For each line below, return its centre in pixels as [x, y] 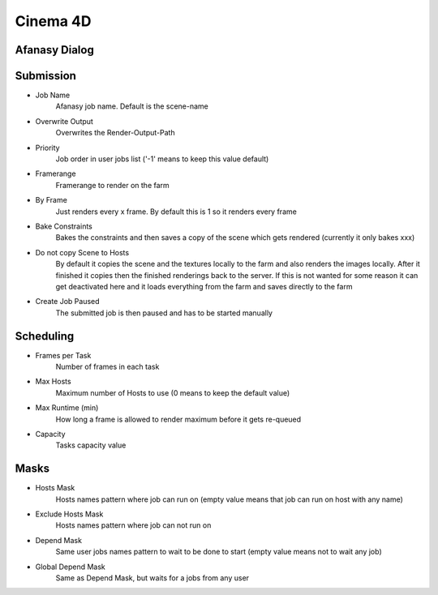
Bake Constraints [64, 226]
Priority [47, 148]
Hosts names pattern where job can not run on [133, 525]
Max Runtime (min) [67, 408]
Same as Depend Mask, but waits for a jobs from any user [152, 578]
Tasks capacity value [91, 445]
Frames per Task [63, 355]
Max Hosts [54, 382]
